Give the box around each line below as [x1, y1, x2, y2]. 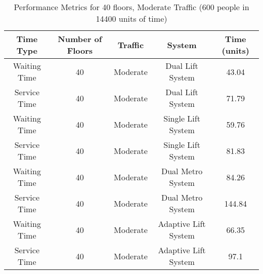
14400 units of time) [96, 13, 167, 24]
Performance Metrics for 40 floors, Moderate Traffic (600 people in [14, 1, 249, 13]
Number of [58, 33, 102, 45]
